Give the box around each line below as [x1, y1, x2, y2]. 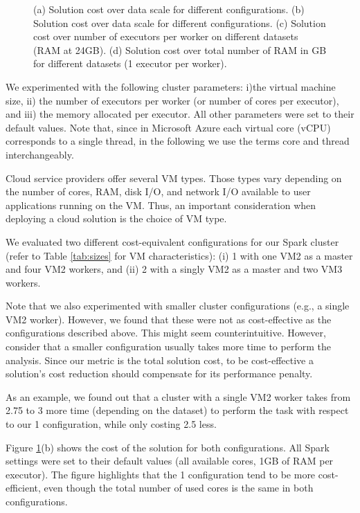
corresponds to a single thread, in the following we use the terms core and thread [6, 134, 350, 148]
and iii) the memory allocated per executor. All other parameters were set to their [6, 107, 354, 121]
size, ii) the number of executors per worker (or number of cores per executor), [6, 93, 339, 107]
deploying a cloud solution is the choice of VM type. [6, 211, 227, 226]
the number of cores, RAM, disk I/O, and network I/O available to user [6, 184, 311, 199]
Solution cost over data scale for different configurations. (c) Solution [33, 15, 326, 30]
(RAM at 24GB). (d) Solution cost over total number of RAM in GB [33, 42, 327, 57]
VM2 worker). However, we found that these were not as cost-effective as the [6, 312, 332, 326]
